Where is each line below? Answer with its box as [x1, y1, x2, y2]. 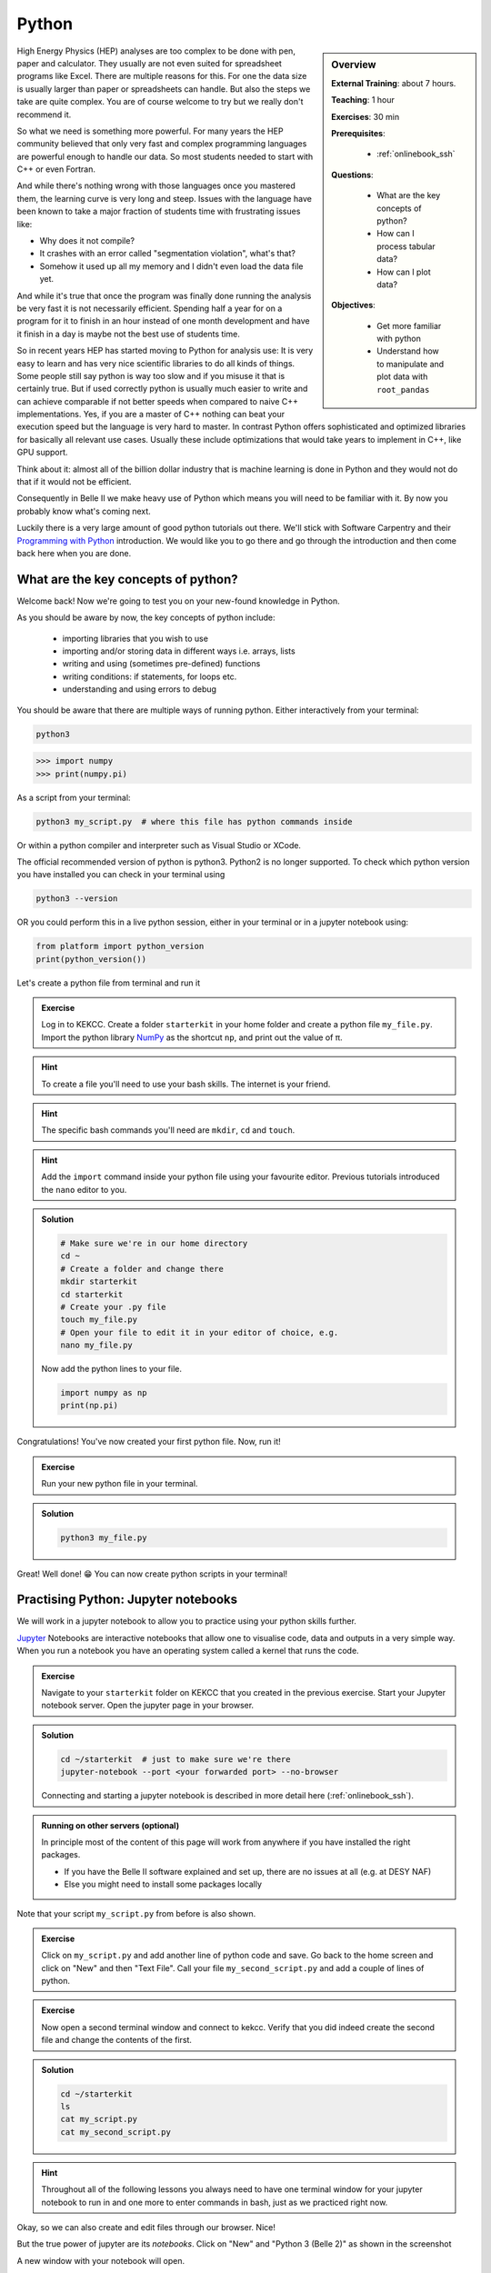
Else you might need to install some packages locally [64, 1878, 263, 1890]
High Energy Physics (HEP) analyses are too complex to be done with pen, [16, 45, 296, 56]
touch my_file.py [60, 1315, 138, 1325]
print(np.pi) [60, 1400, 118, 1411]
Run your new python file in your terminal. [41, 1478, 198, 1489]
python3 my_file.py [60, 1532, 147, 1543]
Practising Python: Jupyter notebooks [16, 1592, 238, 1607]
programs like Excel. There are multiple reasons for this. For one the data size [16, 71, 307, 82]
